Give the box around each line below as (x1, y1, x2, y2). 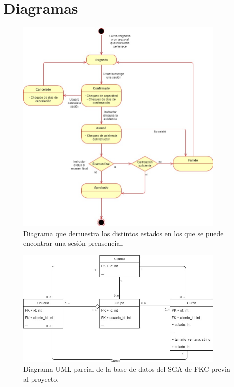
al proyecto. (23, 373, 59, 384)
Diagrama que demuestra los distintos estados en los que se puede (23, 228, 224, 238)
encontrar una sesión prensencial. (23, 238, 124, 248)
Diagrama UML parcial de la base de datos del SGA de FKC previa (23, 364, 230, 374)
